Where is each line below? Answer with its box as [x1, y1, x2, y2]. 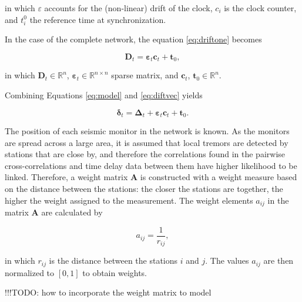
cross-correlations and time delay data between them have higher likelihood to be [5, 159, 297, 171]
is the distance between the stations [49, 254, 178, 267]
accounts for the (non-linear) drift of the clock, [44, 2, 213, 14]
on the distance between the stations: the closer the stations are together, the [5, 182, 283, 194]
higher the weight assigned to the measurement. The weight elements [5, 194, 253, 206]
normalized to [5, 266, 55, 278]
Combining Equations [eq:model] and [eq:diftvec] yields [5, 88, 203, 101]
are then [263, 254, 294, 267]
